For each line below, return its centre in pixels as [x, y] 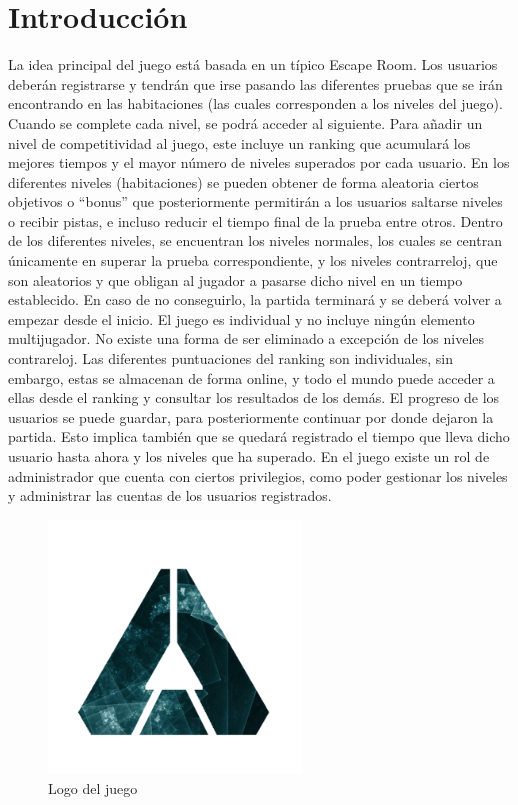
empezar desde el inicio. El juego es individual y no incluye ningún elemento [241, 318]
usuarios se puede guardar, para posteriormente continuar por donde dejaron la [251, 416]
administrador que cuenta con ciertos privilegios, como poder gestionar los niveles [258, 475]
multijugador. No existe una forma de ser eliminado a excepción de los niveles [246, 338]
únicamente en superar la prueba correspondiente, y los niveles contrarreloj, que [253, 260]
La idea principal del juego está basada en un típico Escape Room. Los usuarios [253, 64]
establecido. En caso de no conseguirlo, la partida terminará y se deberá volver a [255, 299]
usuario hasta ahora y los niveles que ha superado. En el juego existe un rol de [249, 456]
